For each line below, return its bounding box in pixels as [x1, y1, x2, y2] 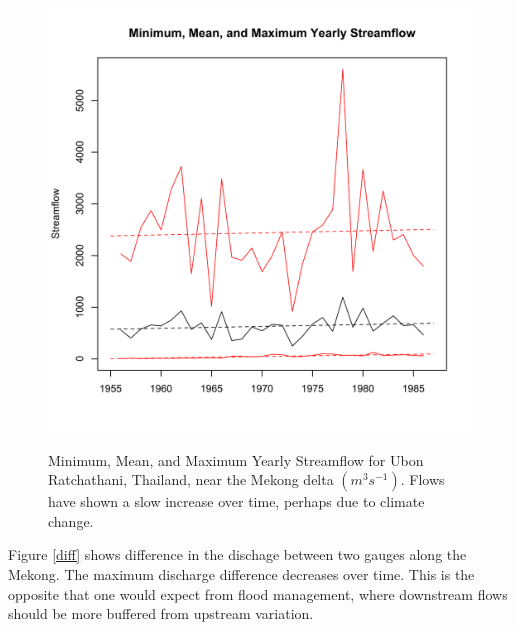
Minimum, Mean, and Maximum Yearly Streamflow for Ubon [48, 449, 424, 470]
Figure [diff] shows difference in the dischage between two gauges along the [8, 544, 467, 565]
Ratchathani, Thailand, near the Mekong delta [48, 469, 334, 490]
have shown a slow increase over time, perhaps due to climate [48, 491, 425, 512]
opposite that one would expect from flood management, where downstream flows [8, 583, 508, 604]
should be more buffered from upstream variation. [8, 603, 314, 624]
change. [48, 510, 94, 531]
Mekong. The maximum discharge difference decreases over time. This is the [8, 563, 475, 584]
